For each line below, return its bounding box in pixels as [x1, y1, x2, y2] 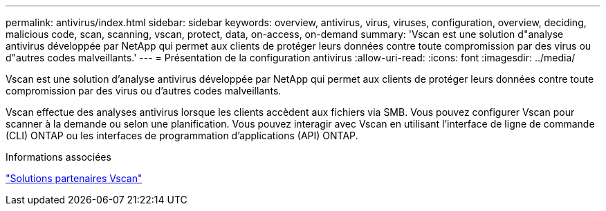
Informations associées [6, 151, 111, 163]
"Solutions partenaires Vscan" [6, 172, 143, 184]
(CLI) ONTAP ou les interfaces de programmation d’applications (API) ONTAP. [6, 130, 358, 141]
